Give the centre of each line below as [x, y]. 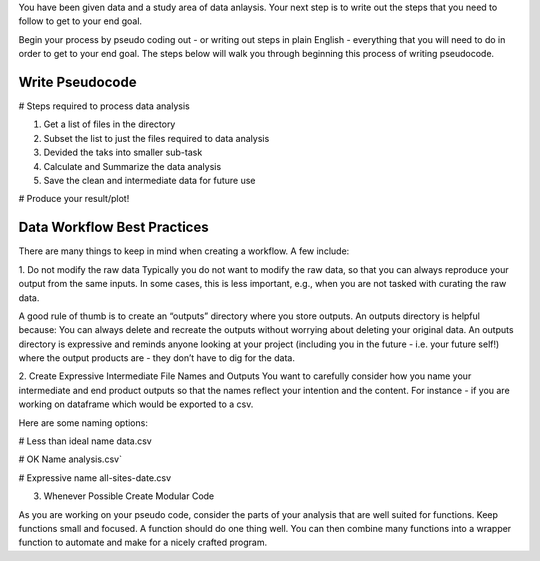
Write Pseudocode [77, 81]
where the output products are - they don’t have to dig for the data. [156, 358]
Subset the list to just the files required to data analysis [156, 138]
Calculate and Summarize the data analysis [132, 166]
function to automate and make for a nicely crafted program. [143, 542]
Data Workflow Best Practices [113, 227]
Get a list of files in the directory [109, 124]
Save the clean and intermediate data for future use [149, 181]
